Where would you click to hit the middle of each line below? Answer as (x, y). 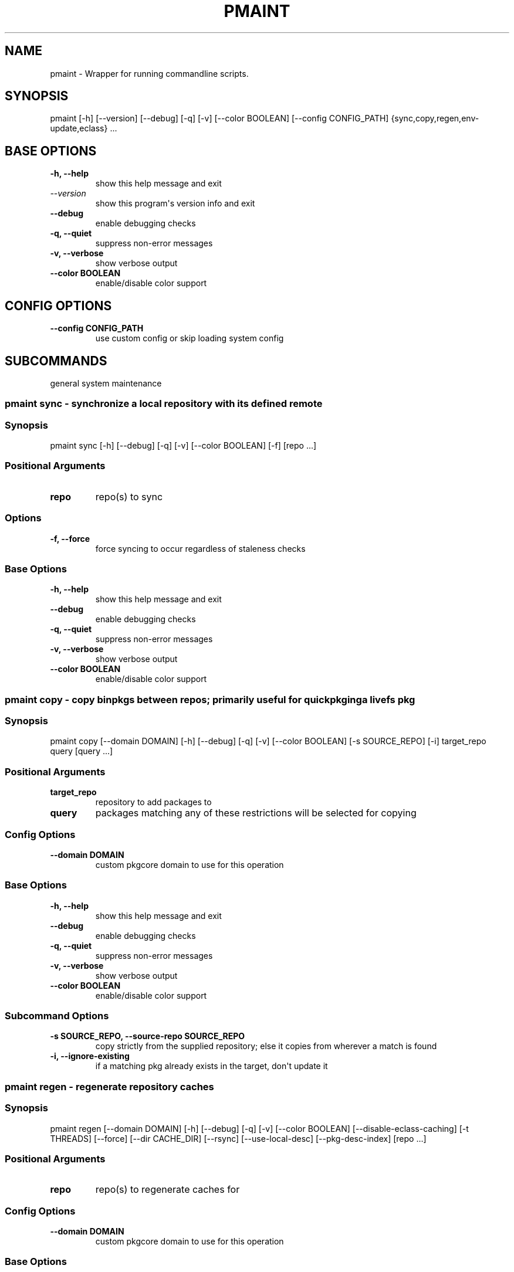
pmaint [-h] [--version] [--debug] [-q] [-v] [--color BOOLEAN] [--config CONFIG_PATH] (219, 118)
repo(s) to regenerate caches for (168, 1190)
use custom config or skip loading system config (190, 338)
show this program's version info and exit (175, 203)
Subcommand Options (57, 1016)
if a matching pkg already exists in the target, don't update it (212, 1066)
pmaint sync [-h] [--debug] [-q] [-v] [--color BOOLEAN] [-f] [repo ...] (183, 446)
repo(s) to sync (129, 496)
